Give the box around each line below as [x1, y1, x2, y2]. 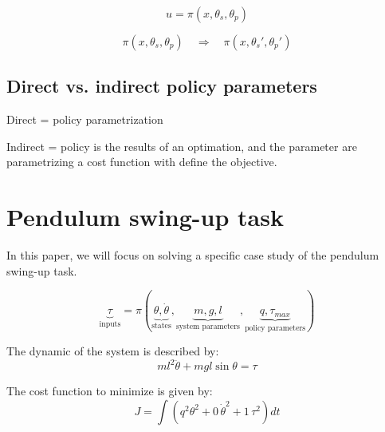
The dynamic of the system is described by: [6, 343, 219, 359]
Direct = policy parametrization [6, 111, 163, 128]
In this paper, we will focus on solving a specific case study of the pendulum [6, 247, 379, 264]
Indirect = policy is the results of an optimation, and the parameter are [6, 137, 357, 154]
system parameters [176, 323, 240, 331]
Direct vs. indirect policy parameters [6, 73, 317, 98]
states [151, 322, 171, 331]
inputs [99, 320, 121, 329]
